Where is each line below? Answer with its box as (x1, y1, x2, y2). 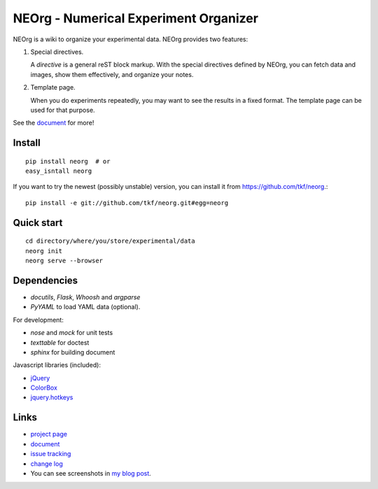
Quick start (13, 217, 63, 229)
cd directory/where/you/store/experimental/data (25, 237, 195, 245)
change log (30, 459, 63, 468)
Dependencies (13, 274, 78, 286)
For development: (13, 316, 64, 324)
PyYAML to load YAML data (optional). (30, 303, 141, 311)
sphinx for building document (30, 348, 115, 356)
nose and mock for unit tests (30, 329, 113, 337)
